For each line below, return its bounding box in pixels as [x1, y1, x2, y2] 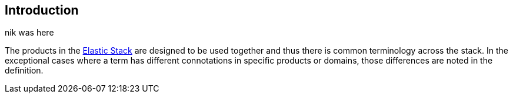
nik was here [5, 27, 54, 38]
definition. [5, 65, 44, 76]
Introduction [5, 3, 79, 17]
